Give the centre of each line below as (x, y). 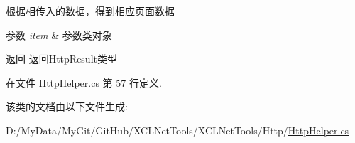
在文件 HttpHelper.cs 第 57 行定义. (84, 82)
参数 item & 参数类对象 (59, 35)
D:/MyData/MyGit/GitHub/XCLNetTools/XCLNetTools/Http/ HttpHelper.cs (177, 130)
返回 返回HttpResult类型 (61, 59)
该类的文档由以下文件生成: (67, 106)
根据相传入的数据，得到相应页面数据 (90, 11)
